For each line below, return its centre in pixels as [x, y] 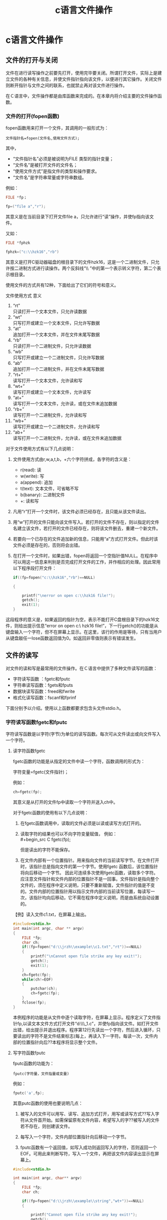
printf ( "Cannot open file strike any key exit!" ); [84, 1215]
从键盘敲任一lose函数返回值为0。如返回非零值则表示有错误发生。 [72, 638]
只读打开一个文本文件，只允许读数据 [50, 311]
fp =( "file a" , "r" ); [26, 207]
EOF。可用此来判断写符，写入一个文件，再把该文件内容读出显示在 [87, 1153]
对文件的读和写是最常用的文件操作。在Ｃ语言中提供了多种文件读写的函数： [82, 668]
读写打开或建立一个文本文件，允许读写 [52, 392]
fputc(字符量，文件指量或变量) [41, 1074]
